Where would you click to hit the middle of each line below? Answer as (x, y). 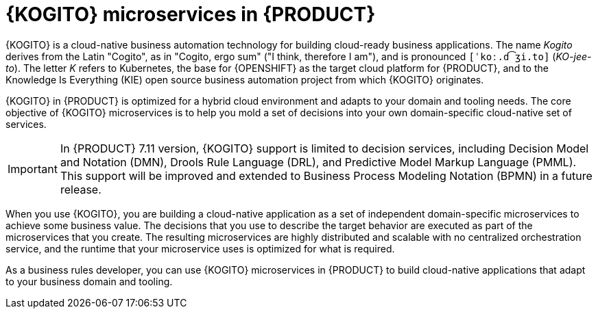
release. (81, 189)
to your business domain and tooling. (89, 281)
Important (33, 169)
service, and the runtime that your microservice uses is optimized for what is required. (200, 248)
